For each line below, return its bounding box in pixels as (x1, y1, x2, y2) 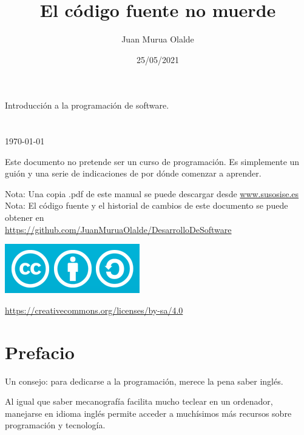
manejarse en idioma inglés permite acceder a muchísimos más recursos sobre (5, 406, 292, 419)
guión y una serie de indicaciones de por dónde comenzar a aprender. (5, 167, 262, 180)
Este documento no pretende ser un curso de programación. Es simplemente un (5, 155, 300, 167)
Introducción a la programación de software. (5, 99, 169, 112)
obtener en (5, 211, 44, 224)
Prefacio (5, 339, 75, 364)
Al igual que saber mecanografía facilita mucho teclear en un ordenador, (5, 395, 273, 408)
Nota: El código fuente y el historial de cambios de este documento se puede (5, 199, 288, 212)
